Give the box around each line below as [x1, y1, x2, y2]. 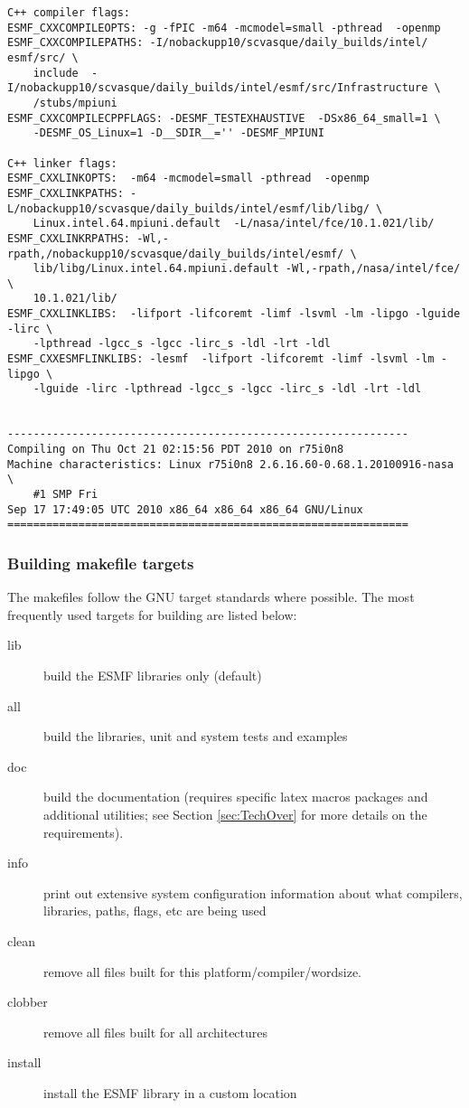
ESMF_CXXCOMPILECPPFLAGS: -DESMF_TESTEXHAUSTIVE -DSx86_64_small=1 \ [7, 111, 441, 125]
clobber [7, 992, 48, 1011]
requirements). [43, 822, 124, 841]
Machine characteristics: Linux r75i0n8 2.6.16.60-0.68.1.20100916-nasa [7, 457, 454, 471]
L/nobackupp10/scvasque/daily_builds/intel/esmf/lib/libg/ [7, 202, 370, 215]
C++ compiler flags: [7, 6, 131, 19]
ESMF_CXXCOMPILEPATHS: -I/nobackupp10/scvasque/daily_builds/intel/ [7, 36, 428, 50]
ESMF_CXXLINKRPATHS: [7, 231, 131, 245]
